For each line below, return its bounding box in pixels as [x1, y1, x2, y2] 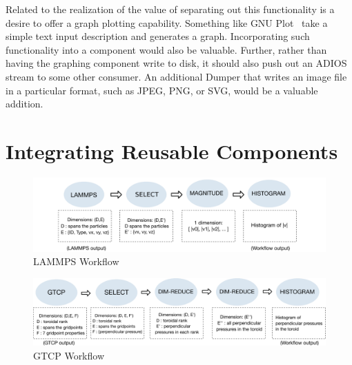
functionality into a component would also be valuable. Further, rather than [6, 42, 327, 56]
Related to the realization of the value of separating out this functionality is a [6, 2, 335, 16]
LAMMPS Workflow [33, 254, 119, 269]
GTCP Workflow [33, 348, 105, 362]
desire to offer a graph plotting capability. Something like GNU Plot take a [6, 15, 328, 30]
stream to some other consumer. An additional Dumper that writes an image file [6, 69, 347, 83]
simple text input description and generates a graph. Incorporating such [6, 29, 310, 43]
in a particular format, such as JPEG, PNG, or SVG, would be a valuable [6, 83, 318, 97]
